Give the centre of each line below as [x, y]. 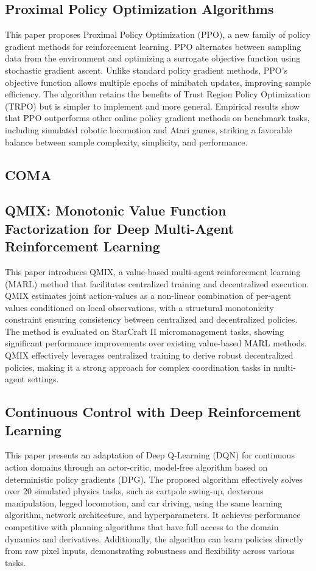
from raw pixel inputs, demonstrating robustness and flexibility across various [150, 551]
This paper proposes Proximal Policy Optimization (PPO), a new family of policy [158, 34]
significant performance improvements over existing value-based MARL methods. [156, 343]
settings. [43, 379]
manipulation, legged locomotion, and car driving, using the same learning [144, 503]
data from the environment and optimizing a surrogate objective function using [153, 58]
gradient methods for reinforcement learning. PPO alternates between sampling [153, 46]
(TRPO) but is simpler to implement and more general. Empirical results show [153, 106]
